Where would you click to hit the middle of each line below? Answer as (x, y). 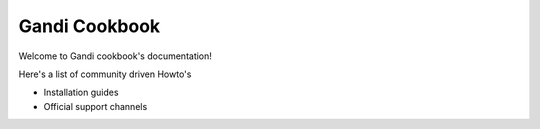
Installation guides (81, 92)
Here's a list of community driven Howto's (105, 74)
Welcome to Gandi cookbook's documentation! (115, 56)
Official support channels (95, 106)
